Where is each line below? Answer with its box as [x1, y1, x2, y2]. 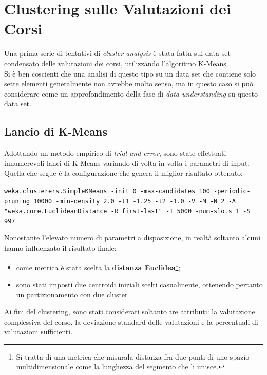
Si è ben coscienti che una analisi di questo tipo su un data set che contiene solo [4, 68, 256, 79]
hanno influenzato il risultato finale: [4, 242, 117, 253]
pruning [4, 197, 30, 205]
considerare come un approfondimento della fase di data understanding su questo [4, 88, 258, 99]
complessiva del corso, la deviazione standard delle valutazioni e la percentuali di [4, 316, 258, 327]
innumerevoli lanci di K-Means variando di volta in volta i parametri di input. [4, 157, 250, 168]
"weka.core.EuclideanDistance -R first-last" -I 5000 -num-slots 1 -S [4, 208, 251, 215]
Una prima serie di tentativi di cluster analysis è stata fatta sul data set [4, 48, 231, 59]
